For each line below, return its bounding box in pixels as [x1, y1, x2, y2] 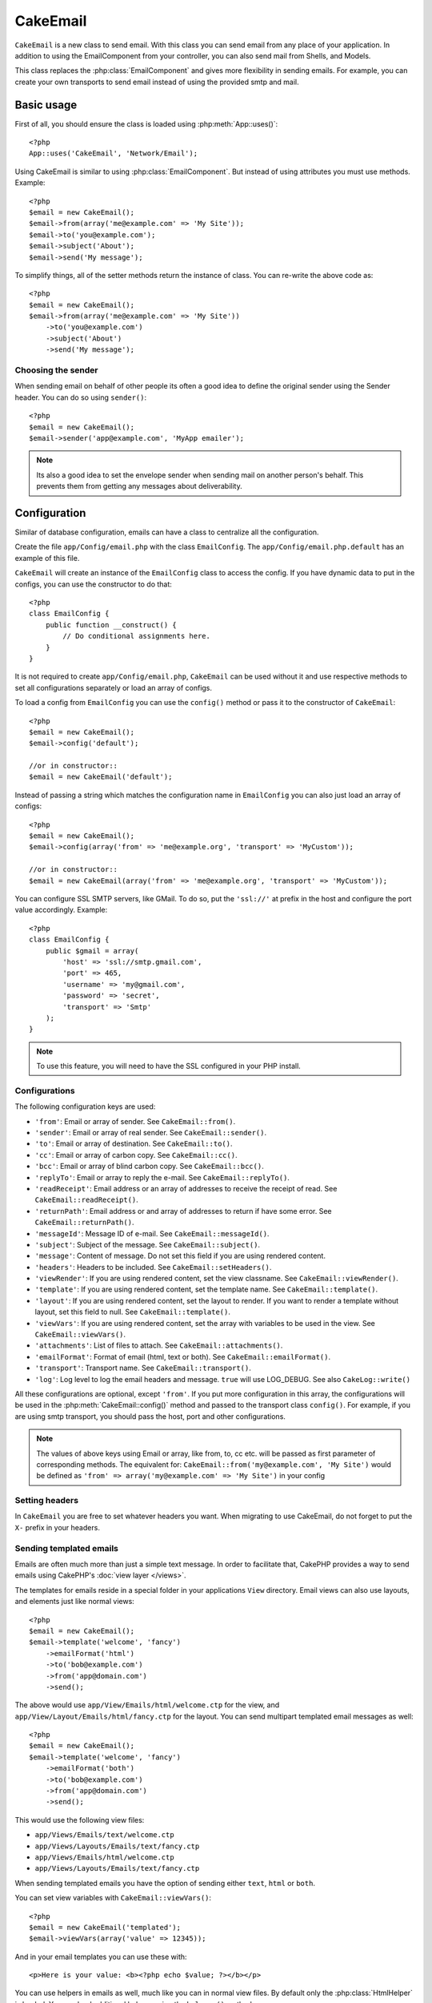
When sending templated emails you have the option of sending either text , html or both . [14, 1878, 316, 1888]
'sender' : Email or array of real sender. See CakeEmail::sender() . [34, 1127, 267, 1137]
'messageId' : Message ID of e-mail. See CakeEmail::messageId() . [34, 1228, 270, 1238]
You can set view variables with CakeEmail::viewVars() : [14, 1893, 212, 1903]
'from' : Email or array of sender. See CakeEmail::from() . [34, 1116, 236, 1126]
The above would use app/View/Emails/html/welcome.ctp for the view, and [14, 1700, 280, 1710]
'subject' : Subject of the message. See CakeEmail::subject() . [34, 1239, 260, 1249]
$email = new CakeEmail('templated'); [29, 1923, 182, 1932]
